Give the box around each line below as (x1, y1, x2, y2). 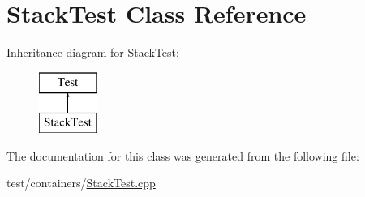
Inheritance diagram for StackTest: (6, 44, 179, 61)
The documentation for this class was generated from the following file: (6, 147, 359, 164)
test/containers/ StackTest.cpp (6, 174, 156, 191)
